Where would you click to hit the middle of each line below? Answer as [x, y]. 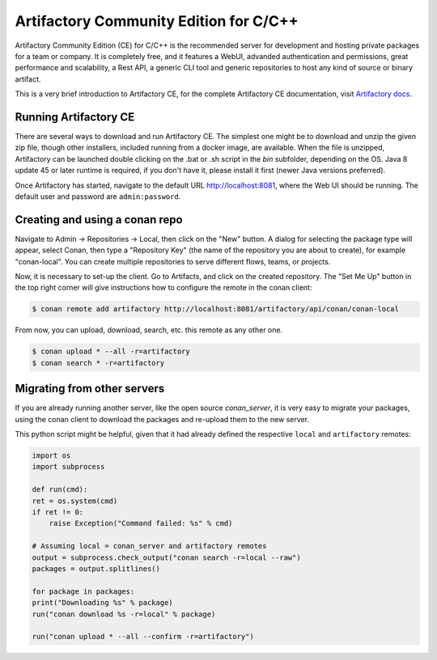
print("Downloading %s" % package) [102, 603]
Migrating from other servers [90, 389]
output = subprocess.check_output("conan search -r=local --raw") [166, 557]
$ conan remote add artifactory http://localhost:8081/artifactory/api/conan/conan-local [216, 309]
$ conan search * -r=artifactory [98, 363]
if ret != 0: [58, 512]
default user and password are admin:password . [98, 196]
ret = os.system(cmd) [75, 501]
